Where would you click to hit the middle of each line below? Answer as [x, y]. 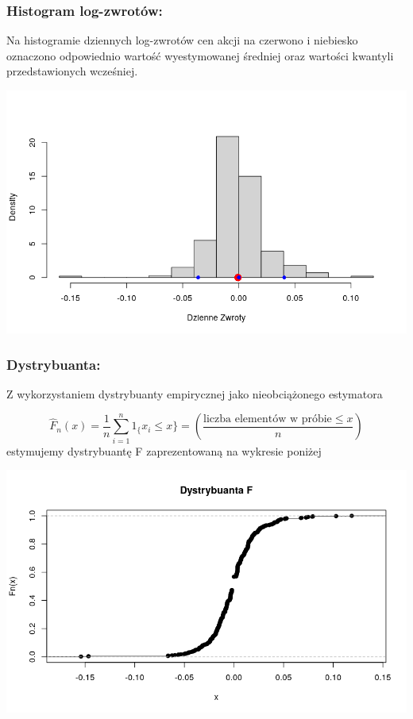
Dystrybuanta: [54, 364]
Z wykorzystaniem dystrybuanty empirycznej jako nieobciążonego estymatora [195, 393]
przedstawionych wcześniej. [72, 71]
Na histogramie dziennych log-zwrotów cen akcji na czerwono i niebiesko [182, 40]
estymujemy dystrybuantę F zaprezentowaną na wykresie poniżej [164, 450]
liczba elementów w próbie [268, 419]
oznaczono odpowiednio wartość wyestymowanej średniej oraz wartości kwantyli [200, 55]
